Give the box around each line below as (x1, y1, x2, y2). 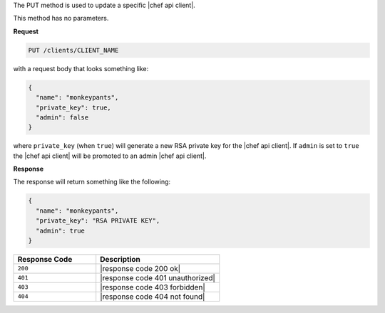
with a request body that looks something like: (13, 64, 149, 73)
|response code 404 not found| (100, 292, 205, 302)
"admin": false (36, 113, 89, 121)
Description (100, 254, 140, 264)
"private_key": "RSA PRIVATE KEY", (36, 217, 160, 225)
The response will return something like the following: (13, 178, 171, 186)
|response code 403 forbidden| (100, 282, 206, 292)
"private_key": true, (36, 103, 112, 112)
